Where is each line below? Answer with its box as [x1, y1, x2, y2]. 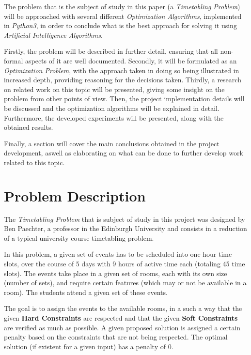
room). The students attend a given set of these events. [4, 287, 168, 297]
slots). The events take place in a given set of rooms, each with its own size [4, 268, 227, 278]
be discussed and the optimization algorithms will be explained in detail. [4, 103, 220, 113]
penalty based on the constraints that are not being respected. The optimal [4, 332, 228, 342]
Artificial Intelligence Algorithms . [4, 30, 103, 40]
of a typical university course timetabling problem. [4, 232, 154, 243]
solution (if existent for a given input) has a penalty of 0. [4, 341, 173, 351]
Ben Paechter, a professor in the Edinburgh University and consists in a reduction [4, 223, 247, 233]
